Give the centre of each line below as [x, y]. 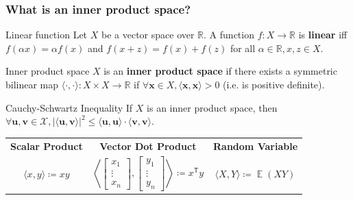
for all [243, 48]
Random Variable [256, 146]
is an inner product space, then [212, 107]
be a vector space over [148, 35]
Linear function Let [47, 35]
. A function [229, 35]
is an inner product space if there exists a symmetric [220, 71]
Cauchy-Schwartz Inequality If [69, 107]
